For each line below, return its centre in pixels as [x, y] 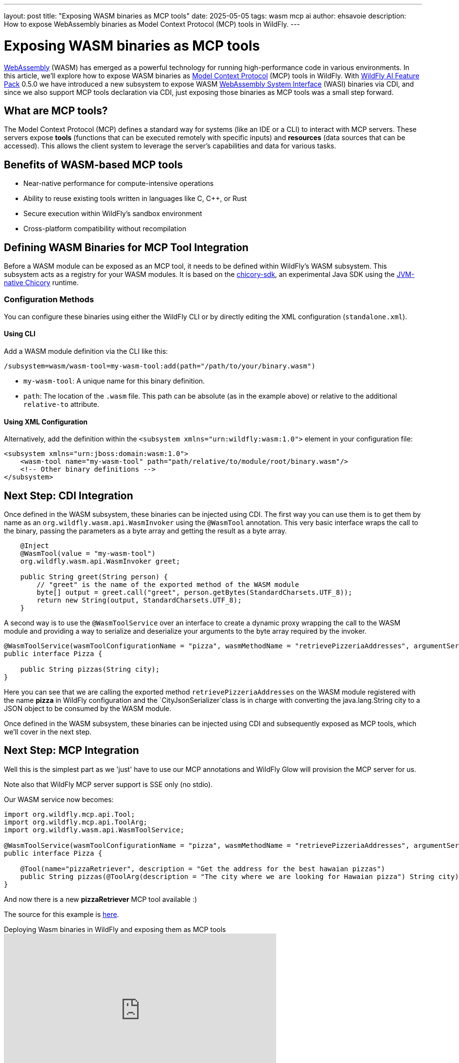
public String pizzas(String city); [90, 669]
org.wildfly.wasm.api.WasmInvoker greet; [100, 561]
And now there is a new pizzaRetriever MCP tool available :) [101, 899]
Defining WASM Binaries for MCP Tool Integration [126, 247]
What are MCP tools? [56, 110]
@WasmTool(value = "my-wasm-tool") [88, 554]
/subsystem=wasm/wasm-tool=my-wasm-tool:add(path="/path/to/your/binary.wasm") [160, 366]
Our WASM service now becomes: [59, 799]
